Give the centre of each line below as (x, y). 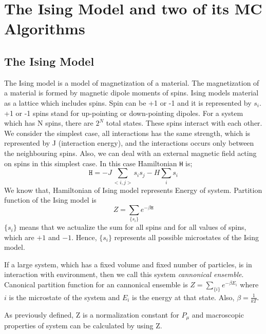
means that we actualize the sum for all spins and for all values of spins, (133, 227)
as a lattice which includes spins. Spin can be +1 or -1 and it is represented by (128, 102)
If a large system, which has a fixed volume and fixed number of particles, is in (128, 264)
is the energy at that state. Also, (183, 297)
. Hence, (84, 237)
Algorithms (45, 28)
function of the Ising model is (50, 200)
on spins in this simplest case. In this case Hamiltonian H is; (98, 163)
